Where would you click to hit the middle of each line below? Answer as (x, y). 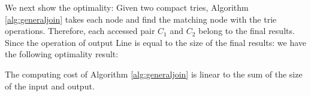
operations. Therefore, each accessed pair (80, 31)
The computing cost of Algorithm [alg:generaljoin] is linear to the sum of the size (154, 74)
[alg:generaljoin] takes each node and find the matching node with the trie (141, 19)
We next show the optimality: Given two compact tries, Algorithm (127, 7)
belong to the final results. (247, 31)
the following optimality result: (62, 54)
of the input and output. (50, 86)
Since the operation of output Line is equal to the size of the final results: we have (156, 42)
